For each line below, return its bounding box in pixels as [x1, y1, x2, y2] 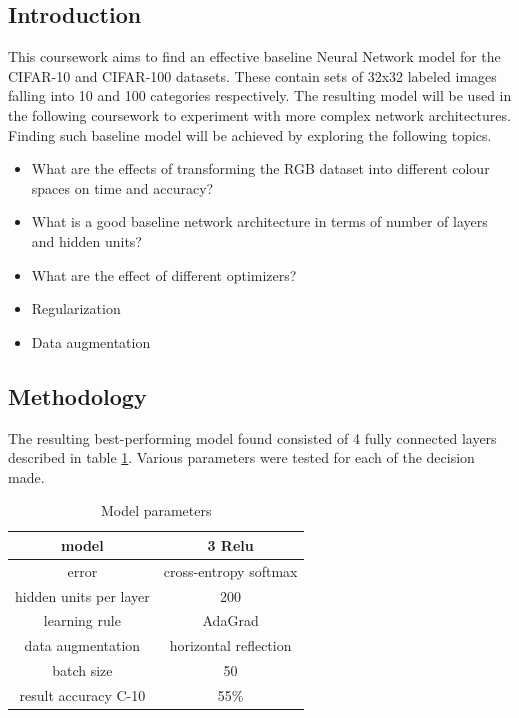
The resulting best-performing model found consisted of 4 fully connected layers [8, 427, 497, 448]
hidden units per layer [15, 585, 150, 606]
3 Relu [207, 534, 254, 555]
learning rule [43, 610, 121, 631]
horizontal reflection [169, 635, 292, 656]
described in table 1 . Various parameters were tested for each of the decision [8, 447, 475, 468]
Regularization [31, 298, 121, 319]
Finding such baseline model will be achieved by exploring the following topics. [8, 124, 492, 145]
